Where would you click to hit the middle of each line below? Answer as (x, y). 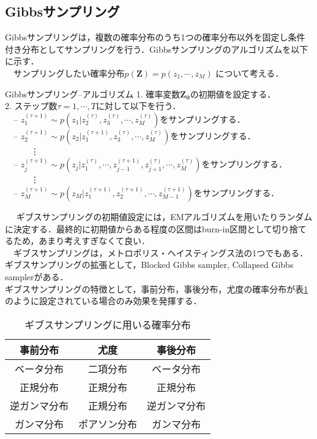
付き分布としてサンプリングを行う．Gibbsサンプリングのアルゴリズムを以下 (157, 49)
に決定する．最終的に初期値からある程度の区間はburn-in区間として (139, 228)
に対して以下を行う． (138, 106)
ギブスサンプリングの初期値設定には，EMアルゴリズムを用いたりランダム (164, 216)
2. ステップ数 (31, 106)
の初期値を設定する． (233, 94)
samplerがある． (37, 276)
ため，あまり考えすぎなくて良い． (81, 241)
